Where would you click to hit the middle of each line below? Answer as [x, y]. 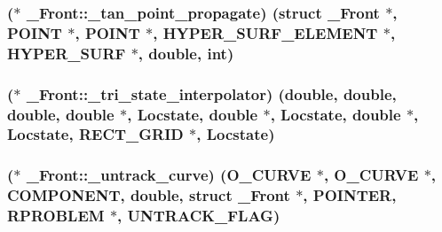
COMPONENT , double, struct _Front [149, 195]
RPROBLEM [56, 216]
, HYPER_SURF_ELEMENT [265, 32]
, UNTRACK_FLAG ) [199, 216]
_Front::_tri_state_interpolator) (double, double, [211, 93]
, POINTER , [350, 195]
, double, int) [186, 53]
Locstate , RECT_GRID [95, 134]
